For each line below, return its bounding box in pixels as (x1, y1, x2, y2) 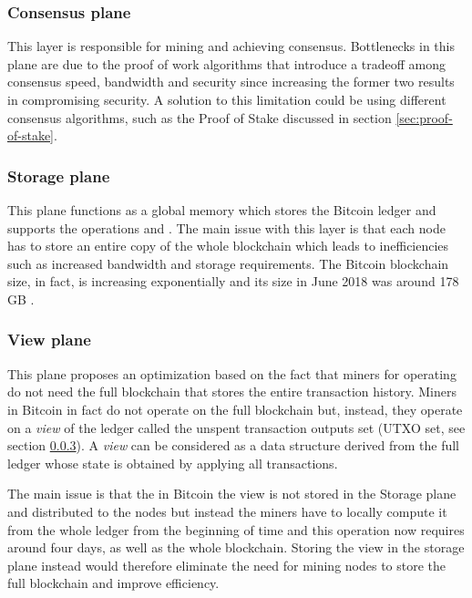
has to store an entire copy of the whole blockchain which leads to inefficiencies (7, 236, 449, 255)
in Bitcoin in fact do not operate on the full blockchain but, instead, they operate (7, 399, 463, 418)
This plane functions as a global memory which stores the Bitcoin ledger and (7, 201, 436, 219)
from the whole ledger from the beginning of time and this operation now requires (7, 520, 465, 539)
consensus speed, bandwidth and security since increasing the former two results (7, 72, 455, 91)
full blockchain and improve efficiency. (7, 573, 220, 593)
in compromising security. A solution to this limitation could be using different (7, 90, 446, 108)
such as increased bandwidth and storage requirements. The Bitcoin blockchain (7, 253, 449, 273)
